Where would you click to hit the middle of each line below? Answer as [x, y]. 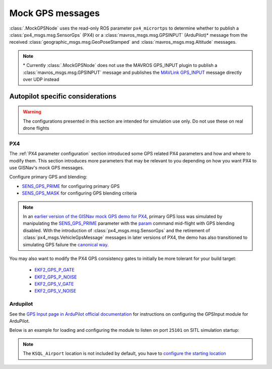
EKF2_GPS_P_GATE [55, 270]
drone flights [36, 128]
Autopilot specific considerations [63, 96]
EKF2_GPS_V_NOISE [55, 291]
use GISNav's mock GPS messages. [47, 168]
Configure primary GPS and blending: [48, 177]
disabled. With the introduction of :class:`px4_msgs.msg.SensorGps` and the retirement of [116, 230]
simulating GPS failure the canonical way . [66, 244]
